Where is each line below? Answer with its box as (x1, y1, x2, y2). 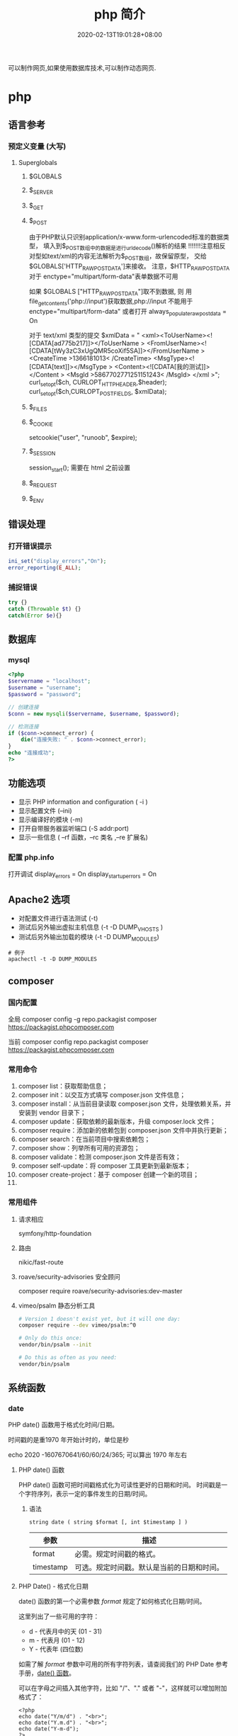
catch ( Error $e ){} (8, 612, 62, 619)
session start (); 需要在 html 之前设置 (28, 463, 130, 473)
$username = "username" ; (8, 684, 81, 691)
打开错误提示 (8, 541, 52, 551)
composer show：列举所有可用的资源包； (18, 1144, 140, 1152)
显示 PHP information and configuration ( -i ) (18, 798, 148, 806)
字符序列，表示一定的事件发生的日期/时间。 (24, 1490, 152, 1498)
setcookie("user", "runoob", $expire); (28, 433, 137, 442)
